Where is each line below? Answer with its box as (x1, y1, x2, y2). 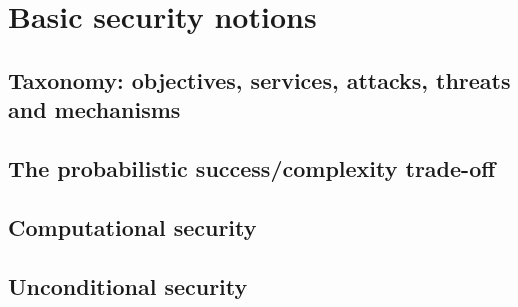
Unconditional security (8, 270, 248, 301)
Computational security (8, 211, 257, 242)
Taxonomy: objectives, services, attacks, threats (8, 64, 511, 95)
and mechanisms (8, 94, 181, 125)
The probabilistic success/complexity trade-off (8, 152, 496, 183)
